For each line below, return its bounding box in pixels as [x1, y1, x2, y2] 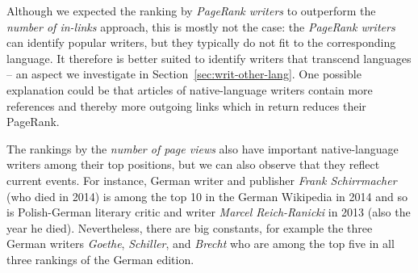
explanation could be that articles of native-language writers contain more [6, 81, 373, 98]
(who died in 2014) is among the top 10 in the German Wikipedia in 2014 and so [6, 187, 408, 204]
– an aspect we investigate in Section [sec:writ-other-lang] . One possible [6, 65, 362, 82]
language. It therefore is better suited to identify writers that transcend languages [6, 49, 412, 66]
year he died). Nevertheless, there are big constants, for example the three [6, 219, 373, 236]
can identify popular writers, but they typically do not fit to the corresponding [6, 34, 396, 51]
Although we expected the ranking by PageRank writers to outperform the [6, 2, 376, 19]
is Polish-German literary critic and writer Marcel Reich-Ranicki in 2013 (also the [6, 204, 411, 220]
